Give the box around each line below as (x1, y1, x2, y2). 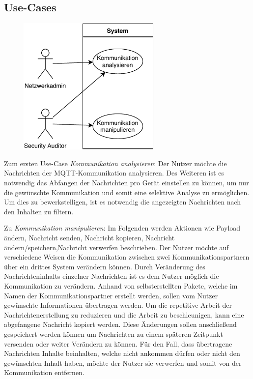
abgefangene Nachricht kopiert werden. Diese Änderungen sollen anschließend (4, 319, 237, 329)
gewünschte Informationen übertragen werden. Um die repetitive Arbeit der (4, 300, 232, 310)
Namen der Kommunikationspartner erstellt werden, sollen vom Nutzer (4, 290, 218, 300)
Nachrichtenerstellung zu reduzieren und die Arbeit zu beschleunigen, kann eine (4, 309, 244, 320)
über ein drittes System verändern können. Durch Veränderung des (4, 261, 205, 271)
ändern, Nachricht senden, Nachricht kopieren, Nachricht (4, 233, 175, 242)
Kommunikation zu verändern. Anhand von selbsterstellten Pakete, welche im (4, 280, 238, 291)
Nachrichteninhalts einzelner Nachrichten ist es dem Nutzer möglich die (4, 271, 219, 281)
